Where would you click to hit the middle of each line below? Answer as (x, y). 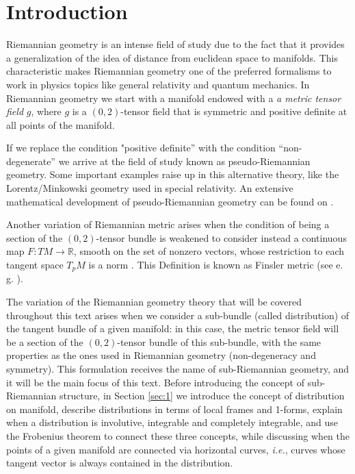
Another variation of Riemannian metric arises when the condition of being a (168, 224)
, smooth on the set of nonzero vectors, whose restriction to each (209, 251)
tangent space (35, 265)
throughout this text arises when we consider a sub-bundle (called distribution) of (178, 315)
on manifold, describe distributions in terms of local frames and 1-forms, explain (174, 409)
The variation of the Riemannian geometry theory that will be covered (154, 302)
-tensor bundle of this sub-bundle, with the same (219, 341)
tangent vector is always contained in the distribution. (120, 463)
